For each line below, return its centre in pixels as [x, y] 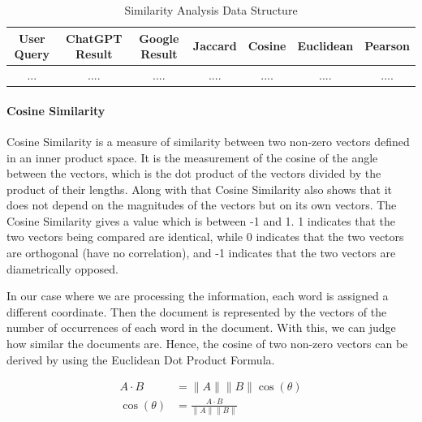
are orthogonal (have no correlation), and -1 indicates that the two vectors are [201, 253]
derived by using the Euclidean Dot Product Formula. [141, 359]
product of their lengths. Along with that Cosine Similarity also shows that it [199, 189]
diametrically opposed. [62, 268]
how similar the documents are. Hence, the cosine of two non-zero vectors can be [207, 344]
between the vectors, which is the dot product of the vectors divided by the [194, 173]
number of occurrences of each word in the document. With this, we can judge [201, 327]
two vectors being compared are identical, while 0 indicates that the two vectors [205, 237]
